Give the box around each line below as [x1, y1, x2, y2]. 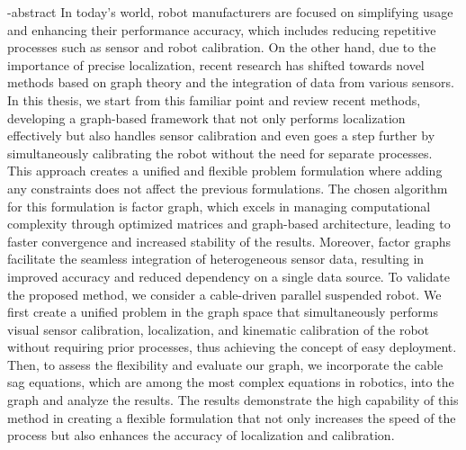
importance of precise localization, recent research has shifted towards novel [7, 55, 425, 74]
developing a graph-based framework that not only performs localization [7, 108, 406, 127]
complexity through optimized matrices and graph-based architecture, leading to [7, 214, 451, 233]
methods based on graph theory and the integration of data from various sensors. [7, 73, 454, 92]
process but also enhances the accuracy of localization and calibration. [7, 426, 395, 445]
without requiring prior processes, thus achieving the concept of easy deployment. [7, 337, 457, 356]
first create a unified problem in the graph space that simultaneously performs [7, 302, 438, 321]
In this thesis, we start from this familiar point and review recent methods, [7, 90, 421, 109]
